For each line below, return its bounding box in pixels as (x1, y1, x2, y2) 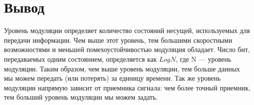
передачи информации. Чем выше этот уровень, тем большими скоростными (4, 35, 232, 45)
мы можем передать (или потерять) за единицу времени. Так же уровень (4, 73, 221, 83)
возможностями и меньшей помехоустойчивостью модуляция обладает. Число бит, (4, 44, 250, 54)
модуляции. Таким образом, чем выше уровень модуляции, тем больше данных (4, 63, 240, 73)
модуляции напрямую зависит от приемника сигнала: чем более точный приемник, (4, 82, 251, 92)
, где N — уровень (176, 53, 231, 64)
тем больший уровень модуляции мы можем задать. (4, 92, 158, 102)
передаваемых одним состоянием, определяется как (4, 53, 157, 64)
